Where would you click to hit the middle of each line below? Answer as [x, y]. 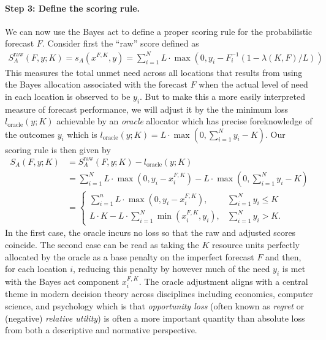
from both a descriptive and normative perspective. [101, 330]
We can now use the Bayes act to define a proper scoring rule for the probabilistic [159, 31]
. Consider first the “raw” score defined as [120, 43]
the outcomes [30, 134]
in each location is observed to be [68, 96]
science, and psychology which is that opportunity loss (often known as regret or [155, 306]
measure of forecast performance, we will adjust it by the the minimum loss [147, 109]
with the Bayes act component [62, 281]
